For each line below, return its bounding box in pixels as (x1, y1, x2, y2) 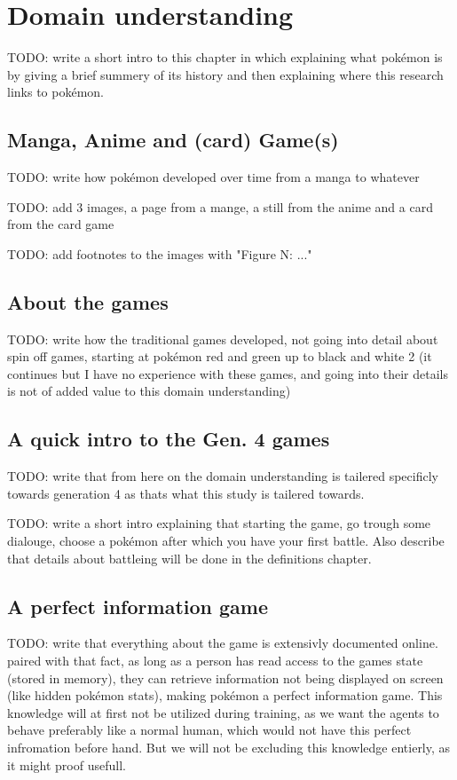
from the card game (7, 215, 114, 233)
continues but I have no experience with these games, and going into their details (7, 364, 448, 382)
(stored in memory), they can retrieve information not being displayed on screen (7, 668, 444, 687)
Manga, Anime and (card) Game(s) (7, 126, 339, 154)
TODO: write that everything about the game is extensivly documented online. (7, 634, 438, 652)
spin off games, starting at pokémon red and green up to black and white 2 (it (7, 347, 432, 366)
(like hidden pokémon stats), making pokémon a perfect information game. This (7, 686, 443, 705)
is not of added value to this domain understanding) (7, 382, 291, 400)
